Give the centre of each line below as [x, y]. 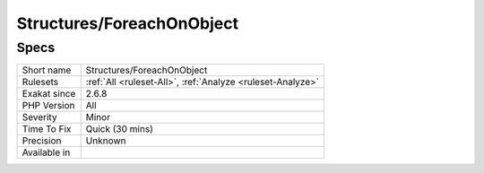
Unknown [106, 141]
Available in [46, 152]
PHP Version [48, 106]
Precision [42, 141]
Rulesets [40, 82]
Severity [39, 117]
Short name [47, 70]
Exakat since [49, 94]
